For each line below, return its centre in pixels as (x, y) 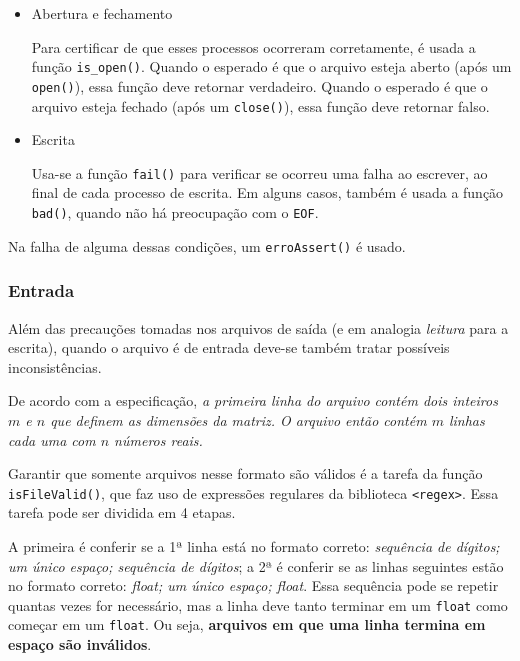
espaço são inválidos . (80, 644)
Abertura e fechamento (102, 13)
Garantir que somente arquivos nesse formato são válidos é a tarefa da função (245, 473)
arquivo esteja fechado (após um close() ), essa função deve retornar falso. (260, 105)
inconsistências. (55, 366)
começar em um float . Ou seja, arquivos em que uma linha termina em (247, 624)
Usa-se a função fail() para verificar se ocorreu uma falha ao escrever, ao (259, 172)
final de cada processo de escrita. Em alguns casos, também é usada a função (267, 192)
